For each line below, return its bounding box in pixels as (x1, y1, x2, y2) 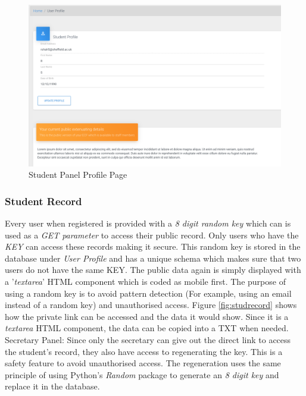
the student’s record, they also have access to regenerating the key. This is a (5, 345, 283, 357)
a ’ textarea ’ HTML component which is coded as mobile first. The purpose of (5, 275, 286, 287)
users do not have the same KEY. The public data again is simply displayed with (5, 263, 301, 276)
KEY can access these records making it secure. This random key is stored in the (5, 240, 301, 253)
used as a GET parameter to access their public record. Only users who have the (5, 228, 299, 241)
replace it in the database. (5, 380, 100, 392)
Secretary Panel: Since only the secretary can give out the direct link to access (5, 333, 291, 345)
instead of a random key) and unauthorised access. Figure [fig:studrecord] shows (5, 298, 297, 311)
